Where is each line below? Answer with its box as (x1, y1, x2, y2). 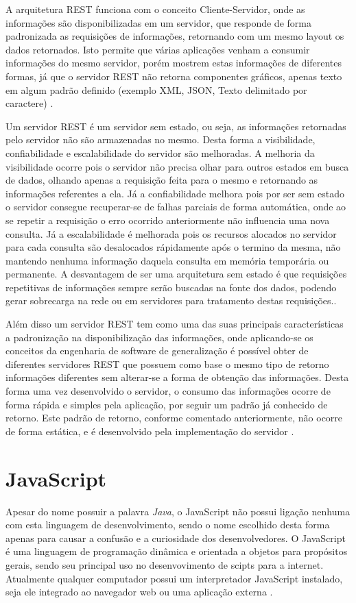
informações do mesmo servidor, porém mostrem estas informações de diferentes (5, 56, 342, 70)
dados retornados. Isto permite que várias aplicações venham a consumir (5, 42, 310, 56)
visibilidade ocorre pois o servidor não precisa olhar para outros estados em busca (5, 159, 349, 173)
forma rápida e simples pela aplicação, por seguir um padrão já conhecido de (5, 397, 328, 411)
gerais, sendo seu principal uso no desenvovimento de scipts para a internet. (5, 557, 324, 571)
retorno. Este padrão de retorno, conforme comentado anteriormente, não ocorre (5, 410, 343, 425)
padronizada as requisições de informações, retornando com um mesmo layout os (5, 29, 344, 43)
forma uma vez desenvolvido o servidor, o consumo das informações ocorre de (5, 384, 331, 398)
